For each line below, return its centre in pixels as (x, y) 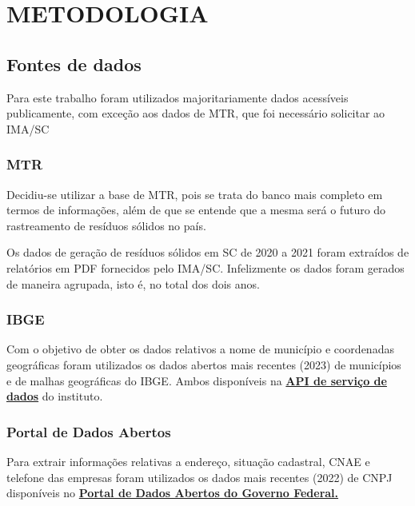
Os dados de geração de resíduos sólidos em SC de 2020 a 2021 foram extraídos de (208, 252)
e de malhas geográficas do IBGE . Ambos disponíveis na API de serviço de (197, 380)
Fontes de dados (74, 64)
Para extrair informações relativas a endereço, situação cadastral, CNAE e (188, 461)
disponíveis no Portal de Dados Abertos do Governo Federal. (173, 493)
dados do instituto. (55, 396)
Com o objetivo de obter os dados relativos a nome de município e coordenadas (200, 349)
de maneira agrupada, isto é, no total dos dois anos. (133, 283)
